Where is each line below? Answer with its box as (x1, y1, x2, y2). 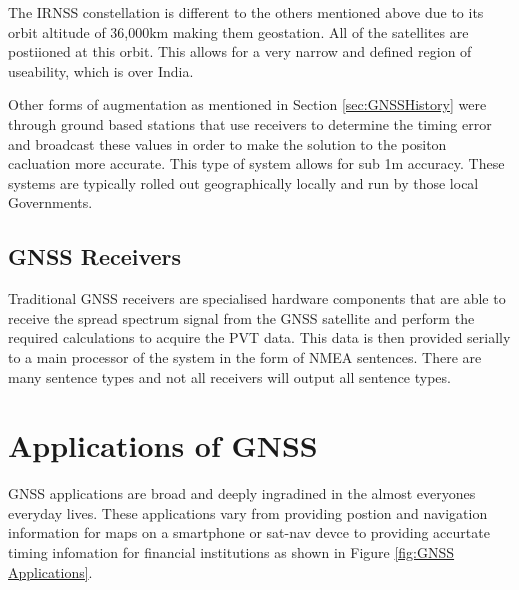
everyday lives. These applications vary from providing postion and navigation (8, 502, 488, 523)
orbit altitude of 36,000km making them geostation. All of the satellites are (8, 21, 469, 42)
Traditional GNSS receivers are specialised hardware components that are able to (8, 288, 506, 309)
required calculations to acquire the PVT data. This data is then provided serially (8, 327, 511, 348)
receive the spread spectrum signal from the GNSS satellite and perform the (8, 307, 475, 328)
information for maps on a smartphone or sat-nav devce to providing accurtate (8, 522, 490, 543)
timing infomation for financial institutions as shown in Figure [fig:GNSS (8, 542, 455, 563)
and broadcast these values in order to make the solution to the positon (8, 133, 447, 154)
